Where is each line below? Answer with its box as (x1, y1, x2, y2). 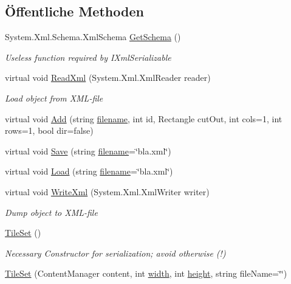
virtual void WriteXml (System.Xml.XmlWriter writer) (5, 185, 210, 198)
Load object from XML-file (5, 91, 103, 104)
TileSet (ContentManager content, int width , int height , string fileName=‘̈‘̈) (5, 267, 287, 280)
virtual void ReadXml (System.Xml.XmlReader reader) (5, 71, 211, 84)
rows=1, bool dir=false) (5, 124, 94, 137)
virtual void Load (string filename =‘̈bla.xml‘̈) (5, 165, 173, 178)
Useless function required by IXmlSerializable (5, 50, 171, 63)
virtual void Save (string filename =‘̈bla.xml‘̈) (5, 144, 171, 157)
